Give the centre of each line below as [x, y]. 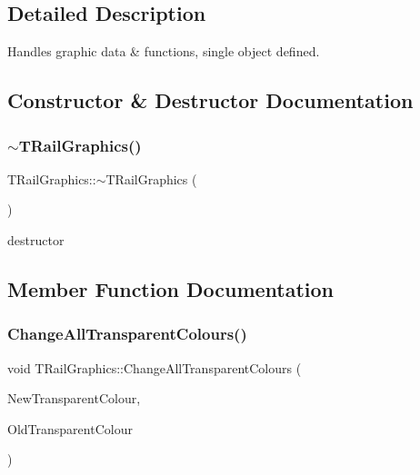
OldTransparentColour [70, 428]
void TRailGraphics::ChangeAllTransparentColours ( [155, 367]
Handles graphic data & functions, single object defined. [164, 51]
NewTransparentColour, [74, 398]
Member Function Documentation [171, 288]
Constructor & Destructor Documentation [210, 100]
